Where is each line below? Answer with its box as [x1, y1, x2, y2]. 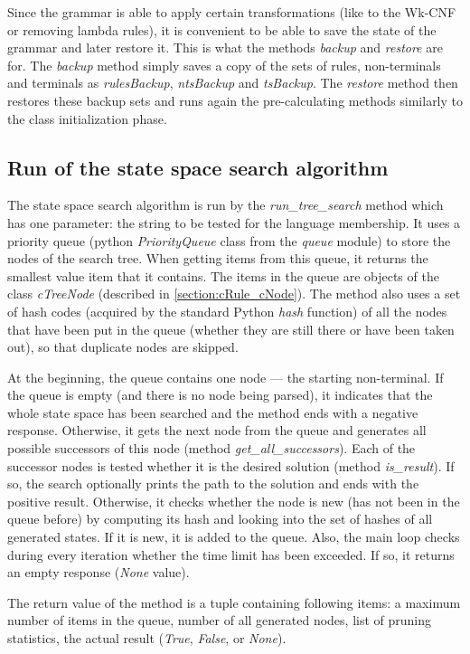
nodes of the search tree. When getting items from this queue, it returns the [7, 249, 428, 268]
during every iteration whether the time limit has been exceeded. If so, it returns [7, 545, 455, 564]
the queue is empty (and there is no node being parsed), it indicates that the [7, 385, 433, 404]
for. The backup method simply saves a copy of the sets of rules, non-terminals [7, 55, 441, 74]
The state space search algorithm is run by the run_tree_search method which [7, 195, 444, 214]
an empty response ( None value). [7, 563, 190, 582]
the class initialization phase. [7, 109, 167, 128]
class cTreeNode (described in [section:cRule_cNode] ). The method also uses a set [7, 284, 461, 303]
